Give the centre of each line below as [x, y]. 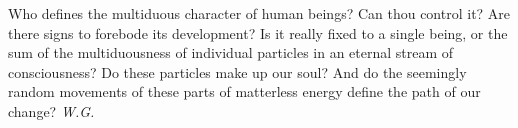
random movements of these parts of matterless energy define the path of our [244, 91]
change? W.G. [51, 110]
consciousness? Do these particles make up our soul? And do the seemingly [237, 71]
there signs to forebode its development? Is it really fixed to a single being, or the [258, 32]
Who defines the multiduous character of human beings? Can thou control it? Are [259, 13]
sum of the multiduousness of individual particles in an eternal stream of [231, 52]
